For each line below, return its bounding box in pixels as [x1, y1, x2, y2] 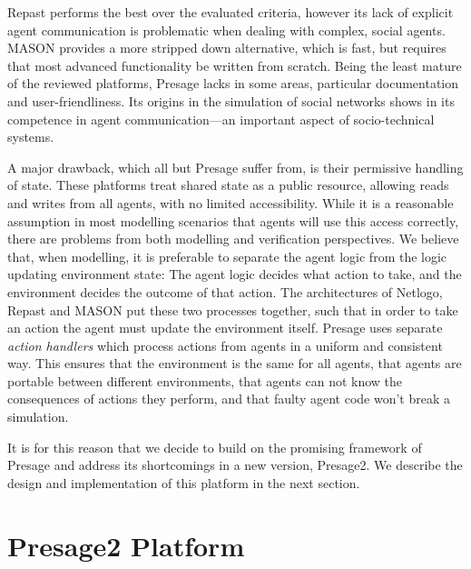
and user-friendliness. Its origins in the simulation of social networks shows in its [7, 91, 455, 110]
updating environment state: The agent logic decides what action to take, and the [7, 265, 462, 284]
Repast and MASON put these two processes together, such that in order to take [7, 300, 458, 319]
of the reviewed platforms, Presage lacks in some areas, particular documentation [7, 74, 459, 93]
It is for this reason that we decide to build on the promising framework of [7, 437, 422, 456]
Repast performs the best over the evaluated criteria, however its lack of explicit [7, 3, 454, 21]
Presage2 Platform [7, 526, 245, 564]
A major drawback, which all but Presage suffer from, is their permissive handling [7, 157, 464, 176]
